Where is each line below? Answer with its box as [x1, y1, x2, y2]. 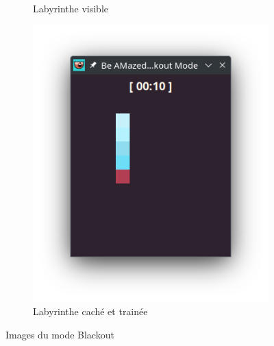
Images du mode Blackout [5, 327, 114, 341]
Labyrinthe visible [33, 1, 108, 15]
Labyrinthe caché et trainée [33, 303, 148, 318]
